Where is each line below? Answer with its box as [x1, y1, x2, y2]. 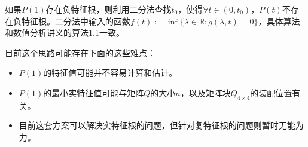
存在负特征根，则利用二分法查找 [45, 3, 172, 15]
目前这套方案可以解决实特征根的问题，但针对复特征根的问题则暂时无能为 [19, 119, 304, 131]
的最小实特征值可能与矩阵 [43, 86, 144, 99]
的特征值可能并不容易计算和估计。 [43, 66, 178, 79]
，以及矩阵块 [180, 86, 231, 99]
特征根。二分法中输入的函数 [21, 14, 130, 27]
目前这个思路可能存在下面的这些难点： [5, 46, 155, 59]
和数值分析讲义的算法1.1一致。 [5, 26, 124, 39]
